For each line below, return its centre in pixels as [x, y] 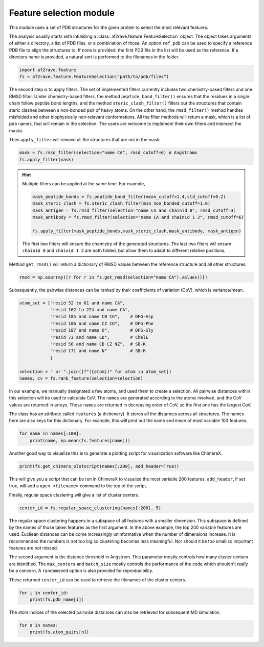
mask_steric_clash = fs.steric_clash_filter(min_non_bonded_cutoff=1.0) [121, 204]
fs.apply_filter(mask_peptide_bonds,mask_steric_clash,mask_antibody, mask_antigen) [137, 231]
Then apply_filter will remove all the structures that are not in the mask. [85, 140]
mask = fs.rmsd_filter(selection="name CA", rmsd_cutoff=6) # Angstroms [108, 153]
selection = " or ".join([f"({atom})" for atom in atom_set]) [95, 372]
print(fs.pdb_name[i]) [57, 600]
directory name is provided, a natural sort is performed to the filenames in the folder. [94, 57]
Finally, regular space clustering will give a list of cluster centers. [74, 495]
